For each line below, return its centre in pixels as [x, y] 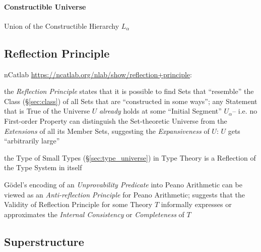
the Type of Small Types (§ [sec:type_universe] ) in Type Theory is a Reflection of [130, 157]
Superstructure [44, 241]
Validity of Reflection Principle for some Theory [78, 204]
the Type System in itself [43, 167]
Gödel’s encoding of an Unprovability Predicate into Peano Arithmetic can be [123, 184]
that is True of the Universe [47, 111]
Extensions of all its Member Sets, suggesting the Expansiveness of [107, 131]
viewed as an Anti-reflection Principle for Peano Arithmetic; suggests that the [124, 194]
